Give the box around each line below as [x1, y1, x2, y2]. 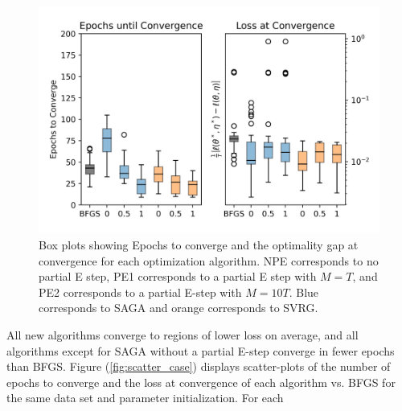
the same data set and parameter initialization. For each [6, 389, 284, 406]
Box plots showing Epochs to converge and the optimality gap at [39, 236, 359, 253]
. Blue [289, 283, 319, 300]
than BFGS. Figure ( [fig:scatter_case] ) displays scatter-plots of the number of [6, 358, 391, 375]
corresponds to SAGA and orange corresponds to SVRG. [39, 299, 318, 316]
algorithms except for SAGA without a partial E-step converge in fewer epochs [6, 342, 395, 359]
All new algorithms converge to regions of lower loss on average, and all [6, 326, 359, 343]
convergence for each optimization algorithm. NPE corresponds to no [39, 252, 379, 269]
